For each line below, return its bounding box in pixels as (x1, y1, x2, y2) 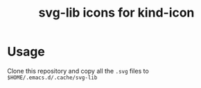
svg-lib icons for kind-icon (38, 5, 195, 21)
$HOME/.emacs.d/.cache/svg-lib (7, 74, 98, 81)
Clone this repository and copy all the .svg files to (7, 67, 149, 75)
